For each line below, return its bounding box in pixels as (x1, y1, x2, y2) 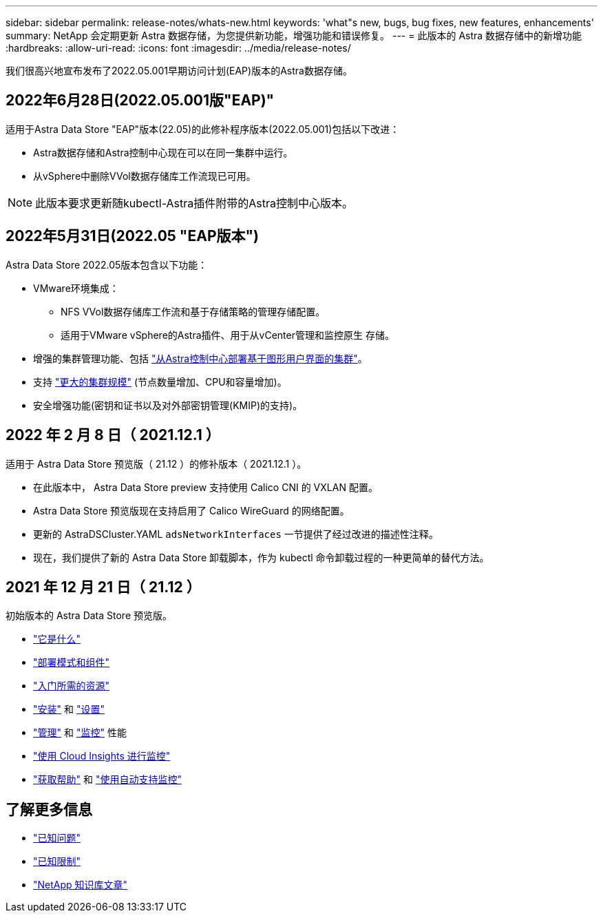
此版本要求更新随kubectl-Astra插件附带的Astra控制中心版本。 (35, 196, 353, 210)
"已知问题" (33, 832, 81, 844)
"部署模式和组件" (33, 656, 110, 669)
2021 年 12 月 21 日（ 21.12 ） (6, 578, 201, 596)
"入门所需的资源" (33, 680, 110, 692)
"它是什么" (33, 633, 81, 645)
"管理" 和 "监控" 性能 (33, 727, 127, 739)
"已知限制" (33, 855, 81, 868)
